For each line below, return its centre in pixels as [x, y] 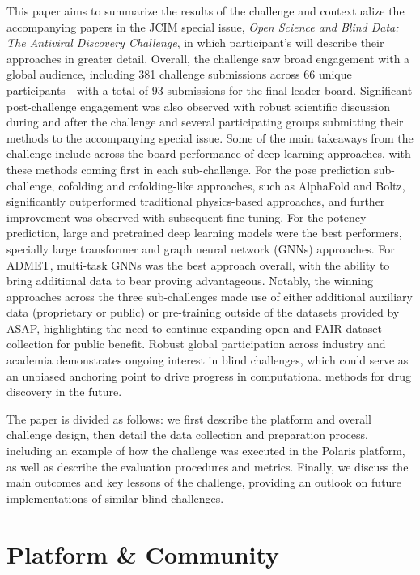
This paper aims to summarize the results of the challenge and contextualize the [206, 11]
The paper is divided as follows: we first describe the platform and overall [189, 418]
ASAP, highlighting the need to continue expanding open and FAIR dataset [194, 328]
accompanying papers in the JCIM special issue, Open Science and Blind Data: [203, 26]
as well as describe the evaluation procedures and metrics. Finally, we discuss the [208, 466]
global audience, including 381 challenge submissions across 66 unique [179, 74]
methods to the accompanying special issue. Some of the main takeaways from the [210, 137]
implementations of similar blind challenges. [115, 498]
